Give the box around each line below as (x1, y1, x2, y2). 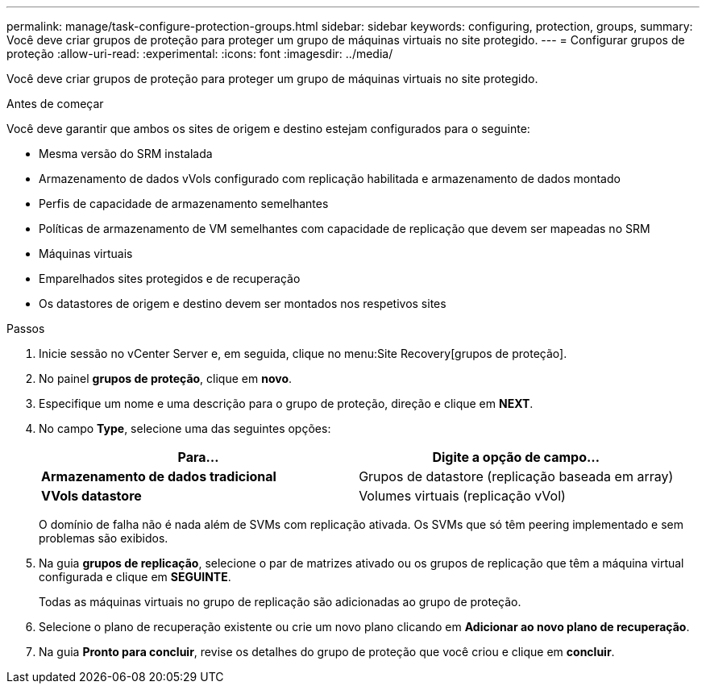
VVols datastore (41, 488, 142, 504)
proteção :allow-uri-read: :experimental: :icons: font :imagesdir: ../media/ (6, 47, 393, 60)
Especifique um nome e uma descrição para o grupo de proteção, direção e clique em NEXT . (39, 397, 534, 410)
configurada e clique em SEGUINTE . (39, 570, 231, 584)
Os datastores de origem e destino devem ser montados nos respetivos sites (39, 297, 446, 310)
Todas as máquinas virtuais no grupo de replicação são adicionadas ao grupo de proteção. (39, 595, 521, 609)
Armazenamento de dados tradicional (41, 468, 276, 484)
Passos (6, 322, 45, 335)
